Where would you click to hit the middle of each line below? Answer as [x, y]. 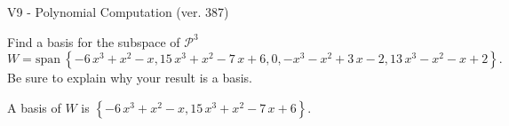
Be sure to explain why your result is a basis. [130, 78]
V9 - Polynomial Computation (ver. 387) [118, 12]
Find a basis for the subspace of [94, 41]
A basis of [34, 107]
